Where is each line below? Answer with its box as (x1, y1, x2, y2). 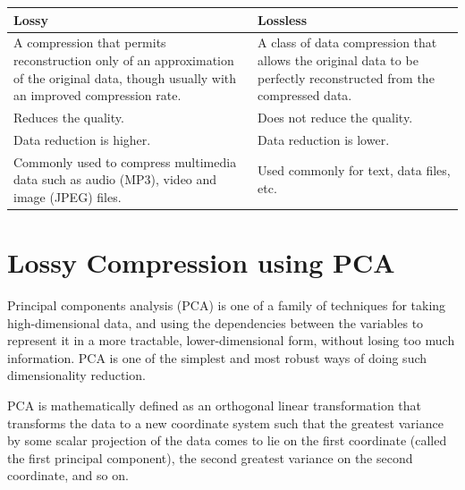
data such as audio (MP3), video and (13, 170, 217, 189)
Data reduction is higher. (13, 130, 151, 148)
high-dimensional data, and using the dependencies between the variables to (7, 313, 424, 332)
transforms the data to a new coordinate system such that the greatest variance (7, 413, 444, 432)
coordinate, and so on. (7, 466, 129, 485)
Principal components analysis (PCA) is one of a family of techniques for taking (7, 296, 446, 315)
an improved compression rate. (13, 86, 182, 105)
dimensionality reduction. (7, 366, 146, 384)
